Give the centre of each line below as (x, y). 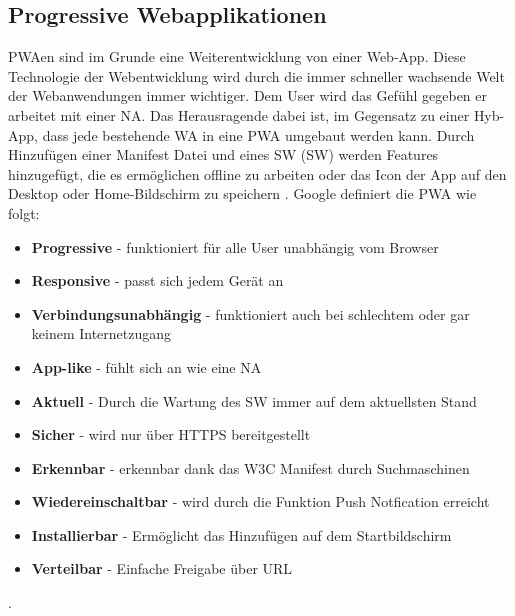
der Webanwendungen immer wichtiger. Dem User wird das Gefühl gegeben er (247, 95)
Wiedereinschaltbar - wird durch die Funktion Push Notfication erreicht (260, 501)
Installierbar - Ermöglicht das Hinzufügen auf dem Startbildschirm (241, 534)
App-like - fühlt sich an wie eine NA (146, 366)
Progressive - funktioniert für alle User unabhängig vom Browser (235, 246)
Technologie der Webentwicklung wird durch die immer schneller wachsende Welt (256, 75)
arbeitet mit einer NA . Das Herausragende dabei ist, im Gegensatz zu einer (239, 114)
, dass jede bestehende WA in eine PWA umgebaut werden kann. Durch (254, 134)
